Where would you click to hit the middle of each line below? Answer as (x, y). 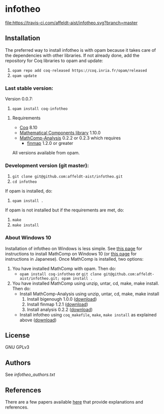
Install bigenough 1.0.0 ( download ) (62, 299)
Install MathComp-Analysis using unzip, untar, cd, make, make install (89, 294)
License (17, 335)
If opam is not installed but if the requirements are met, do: (65, 210)
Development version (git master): (47, 165)
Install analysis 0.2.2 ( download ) (60, 310)
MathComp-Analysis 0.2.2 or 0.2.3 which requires (70, 138)
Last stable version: (29, 88)
